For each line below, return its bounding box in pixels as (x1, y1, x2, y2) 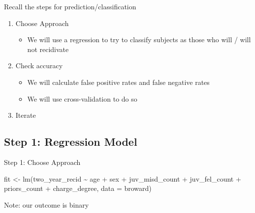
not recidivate (27, 44, 69, 54)
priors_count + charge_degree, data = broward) (4, 183, 152, 193)
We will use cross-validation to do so (27, 93, 137, 104)
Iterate (15, 110, 36, 120)
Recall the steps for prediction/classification (4, 1, 136, 11)
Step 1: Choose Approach (4, 157, 81, 167)
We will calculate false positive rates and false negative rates (27, 77, 210, 87)
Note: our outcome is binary (4, 199, 89, 210)
